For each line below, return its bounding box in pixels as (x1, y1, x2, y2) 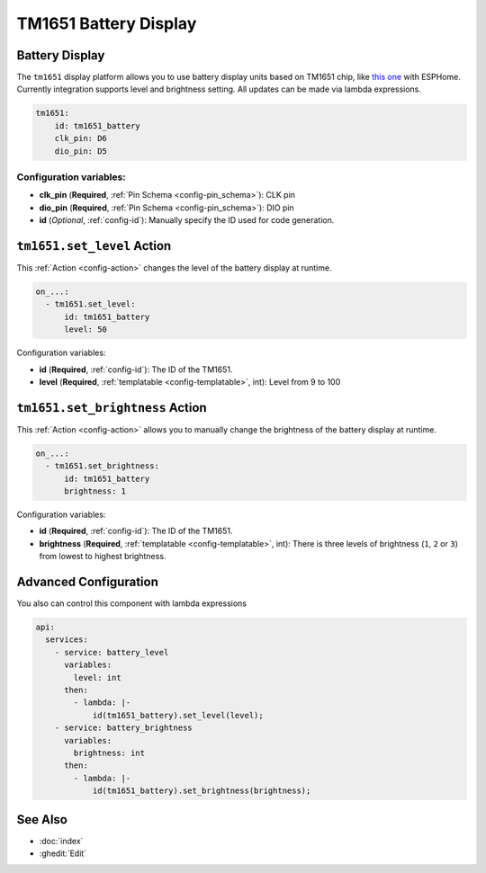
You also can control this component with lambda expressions (16, 598, 247, 609)
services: (45, 635, 89, 645)
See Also (16, 812, 67, 827)
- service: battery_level (54, 647, 169, 657)
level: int (73, 673, 121, 682)
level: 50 (64, 325, 108, 334)
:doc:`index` (39, 835, 84, 846)
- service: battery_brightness (54, 723, 193, 733)
